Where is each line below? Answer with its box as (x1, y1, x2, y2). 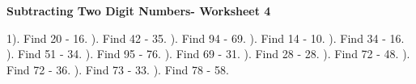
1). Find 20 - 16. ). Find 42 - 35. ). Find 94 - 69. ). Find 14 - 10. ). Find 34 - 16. (6, 29, 405, 46)
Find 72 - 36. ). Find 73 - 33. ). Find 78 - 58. (6, 61, 229, 78)
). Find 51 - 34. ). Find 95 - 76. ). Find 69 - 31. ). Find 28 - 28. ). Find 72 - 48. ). (6, 45, 410, 62)
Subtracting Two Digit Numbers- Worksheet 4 (6, 2, 271, 19)
